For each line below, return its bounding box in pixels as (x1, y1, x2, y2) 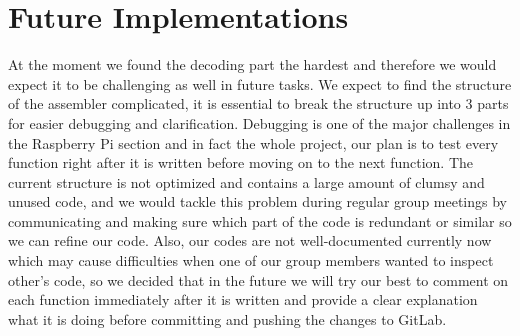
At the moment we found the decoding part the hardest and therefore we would (8, 54, 497, 75)
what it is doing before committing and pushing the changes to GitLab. (8, 308, 447, 329)
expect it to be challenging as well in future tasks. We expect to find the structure (8, 73, 512, 94)
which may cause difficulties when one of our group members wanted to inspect (8, 250, 494, 271)
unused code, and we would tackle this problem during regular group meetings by (8, 191, 507, 212)
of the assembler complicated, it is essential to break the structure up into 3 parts (8, 93, 509, 114)
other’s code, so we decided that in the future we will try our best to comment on (8, 269, 509, 290)
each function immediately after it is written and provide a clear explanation (8, 289, 478, 310)
